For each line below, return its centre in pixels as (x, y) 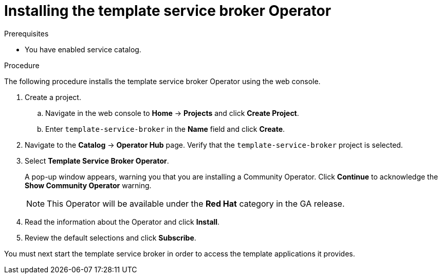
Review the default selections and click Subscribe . (110, 237)
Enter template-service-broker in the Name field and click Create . (165, 129)
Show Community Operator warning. (88, 185)
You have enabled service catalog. (83, 49)
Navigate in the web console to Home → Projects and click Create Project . (172, 113)
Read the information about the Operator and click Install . (122, 222)
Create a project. (53, 97)
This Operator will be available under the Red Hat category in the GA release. (196, 203)
